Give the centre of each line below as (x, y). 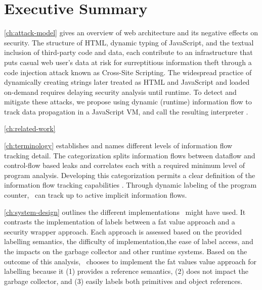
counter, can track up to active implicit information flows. (96, 195)
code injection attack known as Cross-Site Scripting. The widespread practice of (128, 72)
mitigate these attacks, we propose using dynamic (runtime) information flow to (128, 102)
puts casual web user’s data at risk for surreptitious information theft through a (128, 62)
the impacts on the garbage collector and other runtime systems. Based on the (126, 251)
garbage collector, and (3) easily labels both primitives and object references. (123, 281)
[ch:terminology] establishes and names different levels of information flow (118, 146)
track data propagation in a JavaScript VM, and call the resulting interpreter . (126, 111)
